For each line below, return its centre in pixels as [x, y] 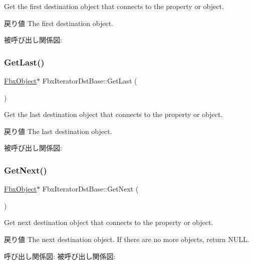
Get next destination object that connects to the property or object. [109, 222]
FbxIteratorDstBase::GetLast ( [90, 80]
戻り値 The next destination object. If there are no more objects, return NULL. [127, 239]
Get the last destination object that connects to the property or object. [113, 114]
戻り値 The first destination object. [59, 23]
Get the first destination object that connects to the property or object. [114, 6]
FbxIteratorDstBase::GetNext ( [90, 189]
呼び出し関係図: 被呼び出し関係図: [60, 256]
